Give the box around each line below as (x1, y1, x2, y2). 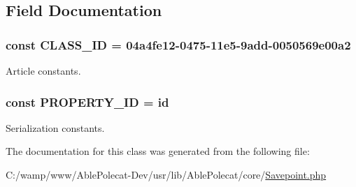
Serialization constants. (6, 120, 105, 135)
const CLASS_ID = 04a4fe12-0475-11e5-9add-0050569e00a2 (6, 36, 351, 53)
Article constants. (6, 63, 81, 77)
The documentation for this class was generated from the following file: (6, 144, 310, 158)
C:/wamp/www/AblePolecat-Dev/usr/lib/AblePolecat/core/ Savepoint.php (6, 167, 327, 181)
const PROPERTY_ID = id (6, 93, 169, 110)
